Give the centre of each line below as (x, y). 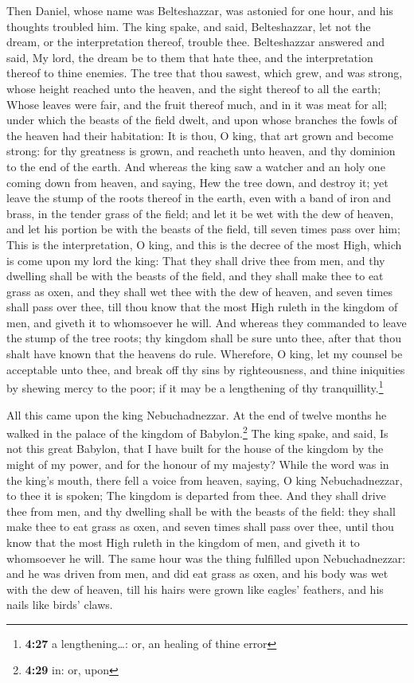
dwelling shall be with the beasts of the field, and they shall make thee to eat (195, 276)
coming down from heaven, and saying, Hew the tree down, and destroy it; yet (197, 182)
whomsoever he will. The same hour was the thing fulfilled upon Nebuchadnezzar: (206, 558)
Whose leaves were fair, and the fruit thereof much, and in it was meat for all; (197, 104)
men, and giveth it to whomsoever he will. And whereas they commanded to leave (207, 322)
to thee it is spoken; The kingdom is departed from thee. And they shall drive (196, 496)
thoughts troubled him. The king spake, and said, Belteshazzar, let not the (189, 26)
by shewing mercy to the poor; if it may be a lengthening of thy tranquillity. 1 (195, 386)
